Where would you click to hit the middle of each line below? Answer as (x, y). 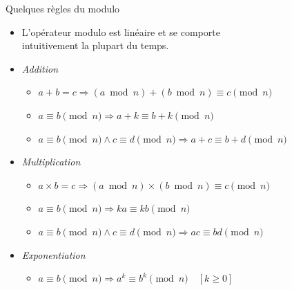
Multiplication (51, 162)
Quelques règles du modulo (63, 8)
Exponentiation (53, 254)
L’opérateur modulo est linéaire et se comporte (121, 31)
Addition (40, 68)
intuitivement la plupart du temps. (95, 45)
